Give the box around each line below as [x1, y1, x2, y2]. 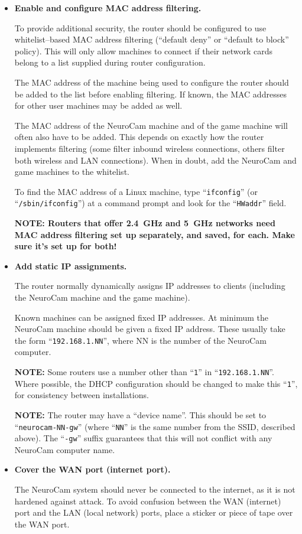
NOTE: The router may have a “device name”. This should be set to [14, 408, 267, 421]
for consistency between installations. [14, 389, 149, 401]
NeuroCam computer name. [14, 443, 115, 455]
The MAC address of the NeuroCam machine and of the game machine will [14, 119, 288, 131]
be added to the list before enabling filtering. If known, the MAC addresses [14, 87, 287, 100]
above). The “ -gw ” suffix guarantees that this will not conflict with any [14, 432, 272, 444]
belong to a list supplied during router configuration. [14, 56, 206, 69]
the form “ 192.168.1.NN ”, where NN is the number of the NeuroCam [14, 334, 267, 346]
